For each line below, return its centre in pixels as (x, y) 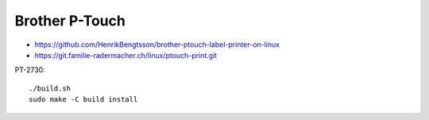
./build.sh (50, 88)
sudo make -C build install (83, 100)
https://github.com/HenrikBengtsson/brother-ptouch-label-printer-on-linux (157, 45)
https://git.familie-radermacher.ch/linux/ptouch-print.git (126, 55)
